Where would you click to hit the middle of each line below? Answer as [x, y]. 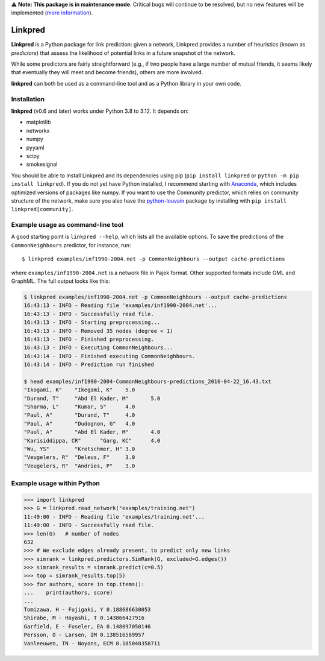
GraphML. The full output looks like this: [61, 281]
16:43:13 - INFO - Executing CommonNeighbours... [98, 348]
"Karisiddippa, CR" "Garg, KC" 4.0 [92, 441]
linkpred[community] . [42, 209]
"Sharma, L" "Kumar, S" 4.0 [79, 407]
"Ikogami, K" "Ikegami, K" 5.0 [79, 390]
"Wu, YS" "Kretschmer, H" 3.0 [79, 449]
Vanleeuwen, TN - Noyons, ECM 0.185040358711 [92, 643]
